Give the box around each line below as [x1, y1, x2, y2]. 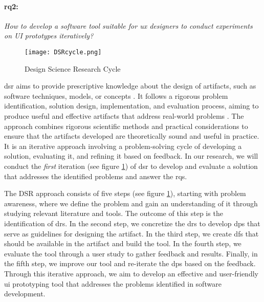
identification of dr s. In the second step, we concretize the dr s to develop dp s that [4, 218, 260, 228]
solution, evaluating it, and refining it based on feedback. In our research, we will [4, 150, 258, 161]
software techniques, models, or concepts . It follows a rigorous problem [4, 90, 228, 101]
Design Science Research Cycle [25, 63, 121, 74]
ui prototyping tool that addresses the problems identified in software [4, 278, 222, 289]
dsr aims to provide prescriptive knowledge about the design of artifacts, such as [4, 80, 256, 91]
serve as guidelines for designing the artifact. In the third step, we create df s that [4, 228, 259, 239]
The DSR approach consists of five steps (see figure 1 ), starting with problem [4, 188, 246, 199]
